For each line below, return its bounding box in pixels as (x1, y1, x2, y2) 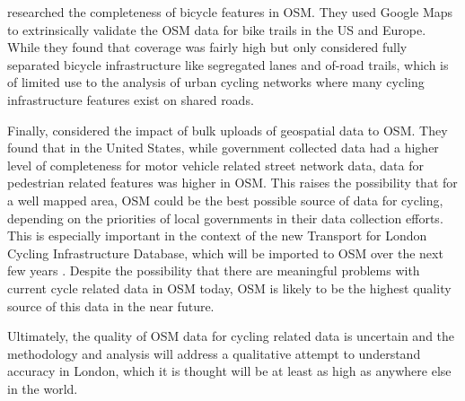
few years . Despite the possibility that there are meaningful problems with (7, 261, 420, 280)
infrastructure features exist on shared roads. (7, 90, 254, 109)
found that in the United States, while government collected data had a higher (7, 138, 439, 157)
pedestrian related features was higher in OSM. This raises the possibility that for (7, 173, 458, 192)
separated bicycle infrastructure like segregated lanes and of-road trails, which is (7, 55, 449, 74)
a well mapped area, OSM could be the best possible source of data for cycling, (7, 190, 443, 209)
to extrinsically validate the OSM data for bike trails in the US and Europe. (7, 20, 426, 39)
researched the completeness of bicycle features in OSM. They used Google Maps (7, 3, 453, 21)
